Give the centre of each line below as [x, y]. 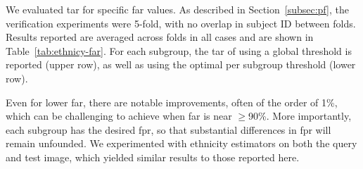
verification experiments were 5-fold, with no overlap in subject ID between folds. [181, 23]
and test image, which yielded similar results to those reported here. [153, 157]
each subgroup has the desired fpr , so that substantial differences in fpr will [168, 129]
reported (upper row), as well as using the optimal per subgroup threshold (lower [181, 64]
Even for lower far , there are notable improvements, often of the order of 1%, [172, 102]
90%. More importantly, [300, 116]
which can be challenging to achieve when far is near [119, 116]
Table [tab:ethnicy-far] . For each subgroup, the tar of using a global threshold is [179, 50]
